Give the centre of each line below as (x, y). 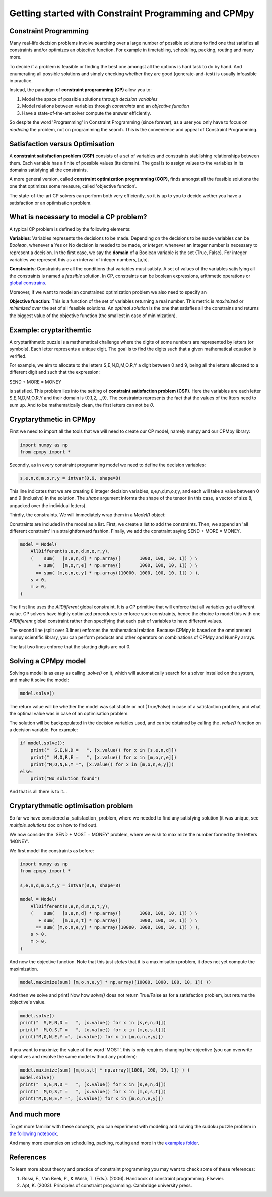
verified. (18, 356)
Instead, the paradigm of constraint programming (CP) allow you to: (81, 90)
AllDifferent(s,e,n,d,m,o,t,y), (71, 906)
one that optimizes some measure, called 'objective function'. (73, 186)
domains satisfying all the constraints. (49, 170)
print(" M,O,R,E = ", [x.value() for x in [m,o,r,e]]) (104, 757)
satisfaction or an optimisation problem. (50, 203)
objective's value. (28, 1002)
